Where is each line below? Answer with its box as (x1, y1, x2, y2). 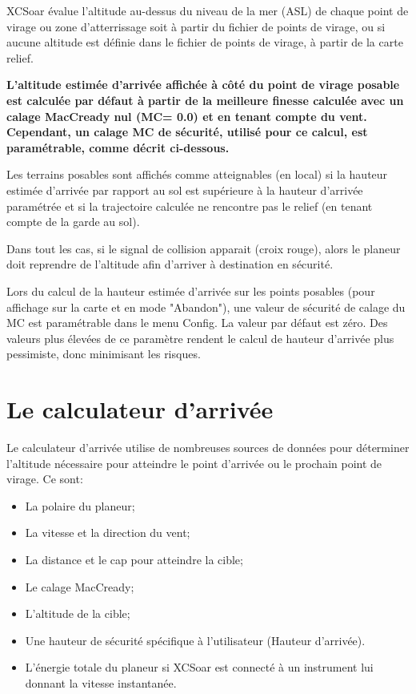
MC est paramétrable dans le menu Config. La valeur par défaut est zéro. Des (6, 314, 388, 331)
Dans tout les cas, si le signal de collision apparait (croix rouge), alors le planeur (6, 240, 401, 256)
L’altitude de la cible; (25, 605, 130, 622)
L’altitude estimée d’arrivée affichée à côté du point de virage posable (6, 76, 400, 93)
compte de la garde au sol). (6, 213, 140, 230)
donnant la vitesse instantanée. (25, 674, 177, 691)
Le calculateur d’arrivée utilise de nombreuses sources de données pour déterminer (6, 439, 410, 455)
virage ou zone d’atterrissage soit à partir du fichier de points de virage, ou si (6, 18, 386, 34)
